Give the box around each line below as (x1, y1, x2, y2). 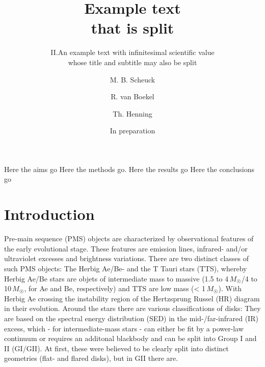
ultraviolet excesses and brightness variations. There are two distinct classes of (4, 253, 249, 264)
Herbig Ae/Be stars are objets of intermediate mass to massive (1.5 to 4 (4, 273, 229, 284)
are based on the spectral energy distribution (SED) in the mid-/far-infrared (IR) (4, 313, 258, 323)
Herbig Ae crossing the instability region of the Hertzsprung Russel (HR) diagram (4, 293, 260, 303)
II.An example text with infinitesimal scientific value (50, 47, 215, 58)
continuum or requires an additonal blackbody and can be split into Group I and (4, 333, 257, 344)
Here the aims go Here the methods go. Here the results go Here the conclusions (4, 163, 254, 174)
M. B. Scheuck (110, 74, 155, 84)
